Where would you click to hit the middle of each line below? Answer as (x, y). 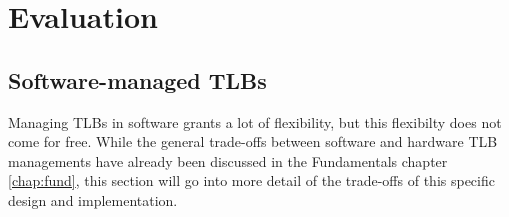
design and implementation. (93, 199)
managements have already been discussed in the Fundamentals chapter (228, 160)
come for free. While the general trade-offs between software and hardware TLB (253, 141)
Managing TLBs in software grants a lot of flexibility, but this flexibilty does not (255, 121)
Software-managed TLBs (137, 79)
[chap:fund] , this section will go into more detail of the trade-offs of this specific (251, 180)
